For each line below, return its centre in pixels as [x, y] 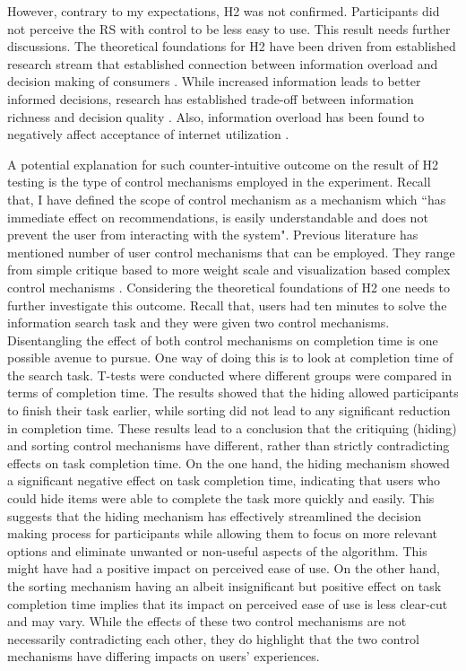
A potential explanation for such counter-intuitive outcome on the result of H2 [223, 164]
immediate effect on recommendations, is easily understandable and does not [218, 217]
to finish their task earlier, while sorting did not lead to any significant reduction [229, 410]
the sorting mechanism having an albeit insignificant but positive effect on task [224, 586]
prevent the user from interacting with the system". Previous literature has [213, 235]
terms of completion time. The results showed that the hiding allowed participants [233, 392]
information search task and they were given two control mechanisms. [198, 322]
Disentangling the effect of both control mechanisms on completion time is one [223, 340]
